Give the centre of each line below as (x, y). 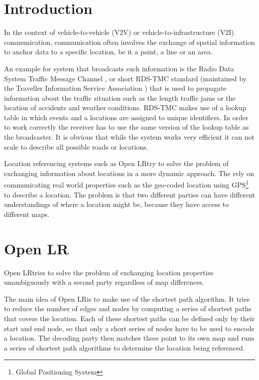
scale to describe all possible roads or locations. (76, 146)
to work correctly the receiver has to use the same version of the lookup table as (127, 127)
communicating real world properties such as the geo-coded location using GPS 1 (127, 184)
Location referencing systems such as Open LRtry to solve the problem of (116, 163)
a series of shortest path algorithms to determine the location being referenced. (125, 347)
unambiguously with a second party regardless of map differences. (104, 282)
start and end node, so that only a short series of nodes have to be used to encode (129, 328)
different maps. (27, 214)
